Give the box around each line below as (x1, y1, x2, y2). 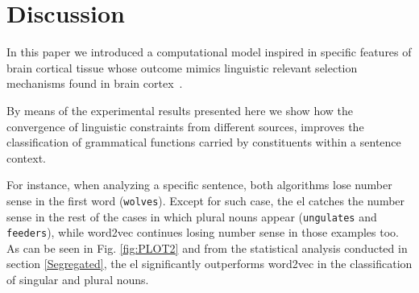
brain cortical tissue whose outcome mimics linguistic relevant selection (6, 59, 358, 76)
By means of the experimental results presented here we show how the (6, 101, 353, 118)
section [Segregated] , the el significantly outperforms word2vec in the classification (6, 255, 413, 272)
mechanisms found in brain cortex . (6, 75, 183, 92)
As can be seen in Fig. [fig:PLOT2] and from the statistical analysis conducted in (6, 239, 408, 256)
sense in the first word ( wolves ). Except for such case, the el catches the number (6, 192, 405, 208)
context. (6, 149, 46, 166)
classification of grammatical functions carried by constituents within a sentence (6, 134, 401, 151)
